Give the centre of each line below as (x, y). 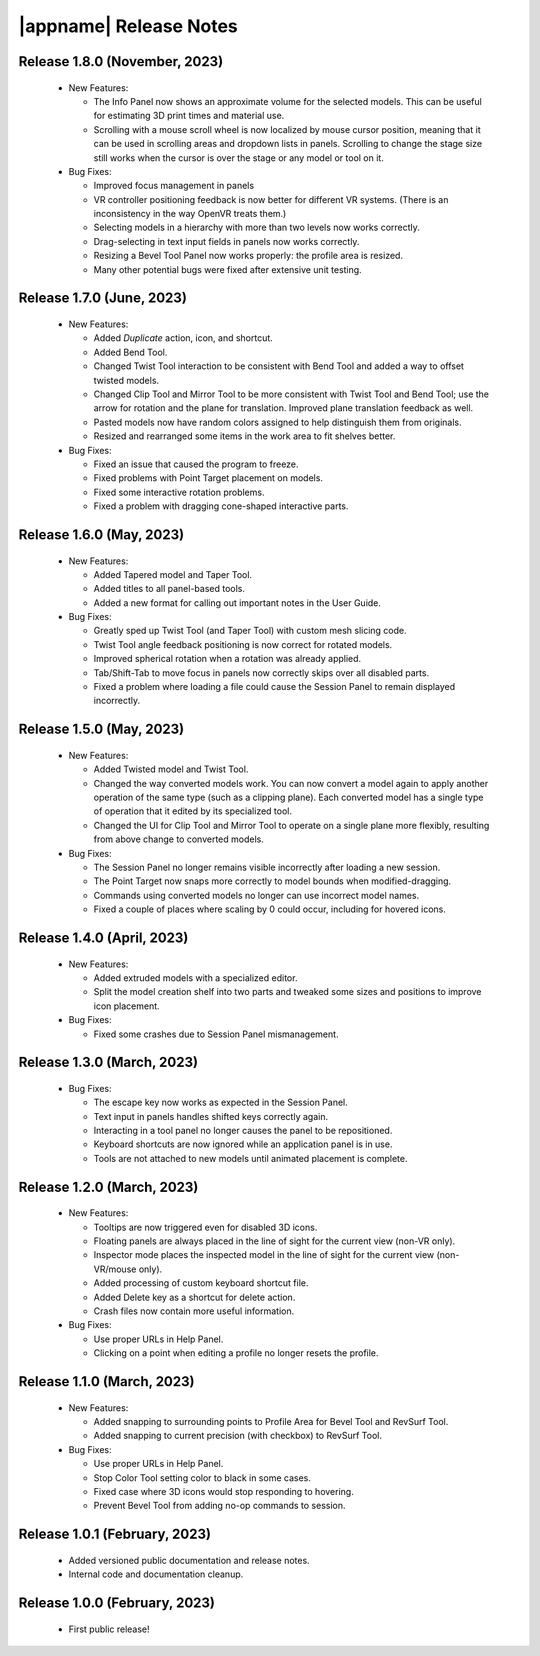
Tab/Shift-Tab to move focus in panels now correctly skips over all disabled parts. (261, 672)
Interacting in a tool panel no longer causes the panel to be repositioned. (243, 1131)
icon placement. (126, 1006)
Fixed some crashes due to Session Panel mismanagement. (216, 1034)
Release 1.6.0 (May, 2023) (101, 534)
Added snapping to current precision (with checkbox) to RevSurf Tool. (237, 1436)
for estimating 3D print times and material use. (189, 116)
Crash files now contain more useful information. (194, 1311)
